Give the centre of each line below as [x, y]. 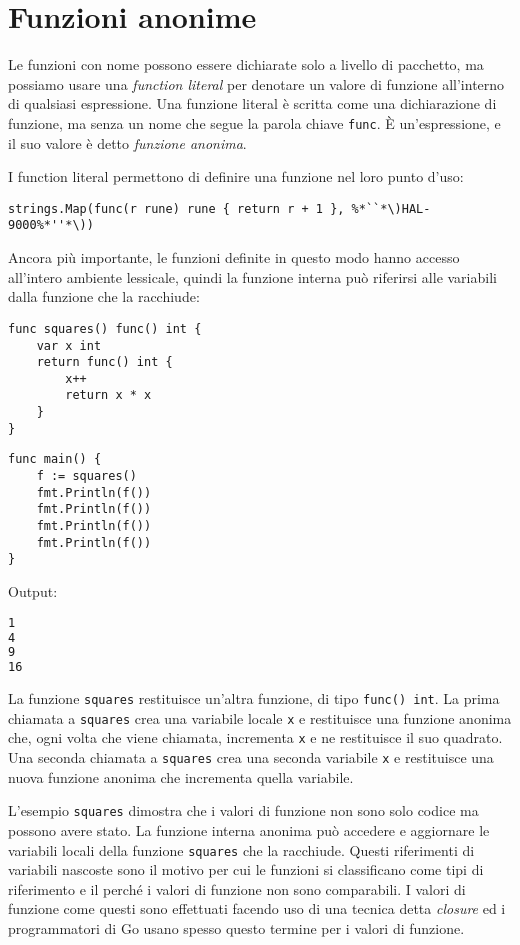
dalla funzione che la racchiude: [104, 296]
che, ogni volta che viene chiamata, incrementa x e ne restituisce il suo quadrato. [255, 737]
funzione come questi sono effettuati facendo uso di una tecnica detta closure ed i [257, 908]
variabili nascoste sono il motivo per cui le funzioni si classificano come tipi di [246, 869]
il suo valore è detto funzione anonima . [127, 142]
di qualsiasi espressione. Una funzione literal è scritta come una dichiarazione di [252, 103]
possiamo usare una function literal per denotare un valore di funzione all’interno [256, 83]
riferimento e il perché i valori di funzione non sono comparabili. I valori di [237, 888]
